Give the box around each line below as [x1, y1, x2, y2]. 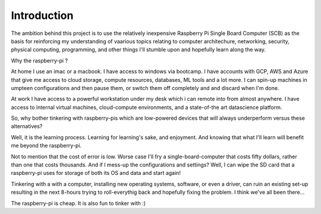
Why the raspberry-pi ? [11, 57, 68, 64]
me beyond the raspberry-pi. [11, 142, 82, 149]
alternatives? [11, 123, 43, 130]
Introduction [11, 9, 74, 22]
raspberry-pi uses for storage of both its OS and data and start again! [11, 170, 181, 177]
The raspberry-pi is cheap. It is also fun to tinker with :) [11, 199, 146, 207]
